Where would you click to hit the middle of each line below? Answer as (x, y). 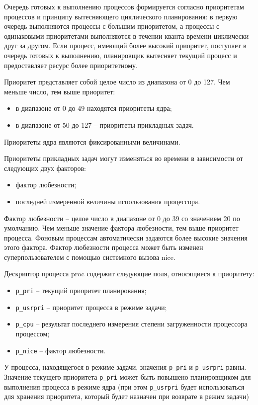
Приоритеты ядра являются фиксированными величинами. (92, 141)
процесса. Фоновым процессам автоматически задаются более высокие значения (126, 237)
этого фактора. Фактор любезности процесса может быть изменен (104, 247)
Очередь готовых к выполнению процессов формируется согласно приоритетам (124, 6)
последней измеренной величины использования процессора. (108, 201)
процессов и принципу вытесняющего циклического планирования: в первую (121, 16)
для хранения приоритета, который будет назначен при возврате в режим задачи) (127, 396)
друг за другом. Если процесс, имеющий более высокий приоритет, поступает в (125, 45)
